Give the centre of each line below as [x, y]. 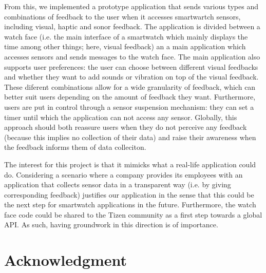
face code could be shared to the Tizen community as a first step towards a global [133, 214]
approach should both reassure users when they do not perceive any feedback [126, 127]
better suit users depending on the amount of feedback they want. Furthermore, [130, 97]
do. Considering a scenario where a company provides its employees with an [123, 174]
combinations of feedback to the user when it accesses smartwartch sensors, [122, 16]
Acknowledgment [65, 260]
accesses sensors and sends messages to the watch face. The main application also [132, 56]
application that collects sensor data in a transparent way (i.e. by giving [118, 184]
